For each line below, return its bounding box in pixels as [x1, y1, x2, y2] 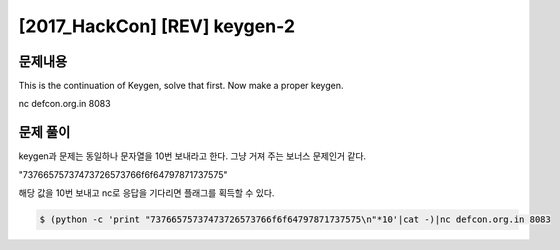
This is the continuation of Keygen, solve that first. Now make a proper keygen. [18, 80, 344, 92]
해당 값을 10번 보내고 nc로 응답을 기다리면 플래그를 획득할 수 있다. [18, 187, 275, 199]
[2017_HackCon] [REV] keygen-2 [18, 15, 295, 37]
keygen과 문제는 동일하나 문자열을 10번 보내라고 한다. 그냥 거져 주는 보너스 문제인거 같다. [18, 150, 367, 162]
